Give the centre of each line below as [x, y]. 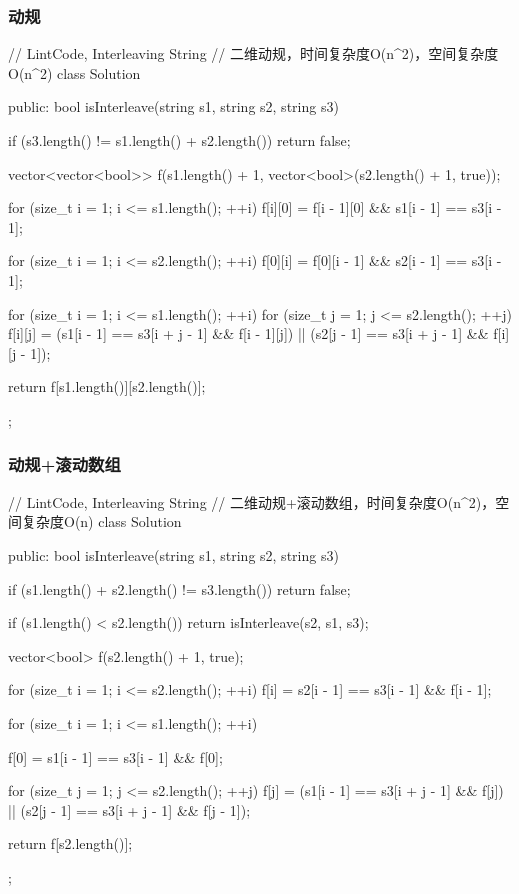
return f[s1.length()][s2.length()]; [107, 386]
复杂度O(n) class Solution [101, 521]
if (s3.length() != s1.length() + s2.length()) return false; [179, 140]
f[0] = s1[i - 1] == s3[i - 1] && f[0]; [115, 756]
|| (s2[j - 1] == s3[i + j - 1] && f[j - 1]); [129, 809]
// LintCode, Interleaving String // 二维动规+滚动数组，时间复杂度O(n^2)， [252, 501]
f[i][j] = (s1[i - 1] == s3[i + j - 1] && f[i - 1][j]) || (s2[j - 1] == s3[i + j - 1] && [248, 333]
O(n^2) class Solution [74, 72]
